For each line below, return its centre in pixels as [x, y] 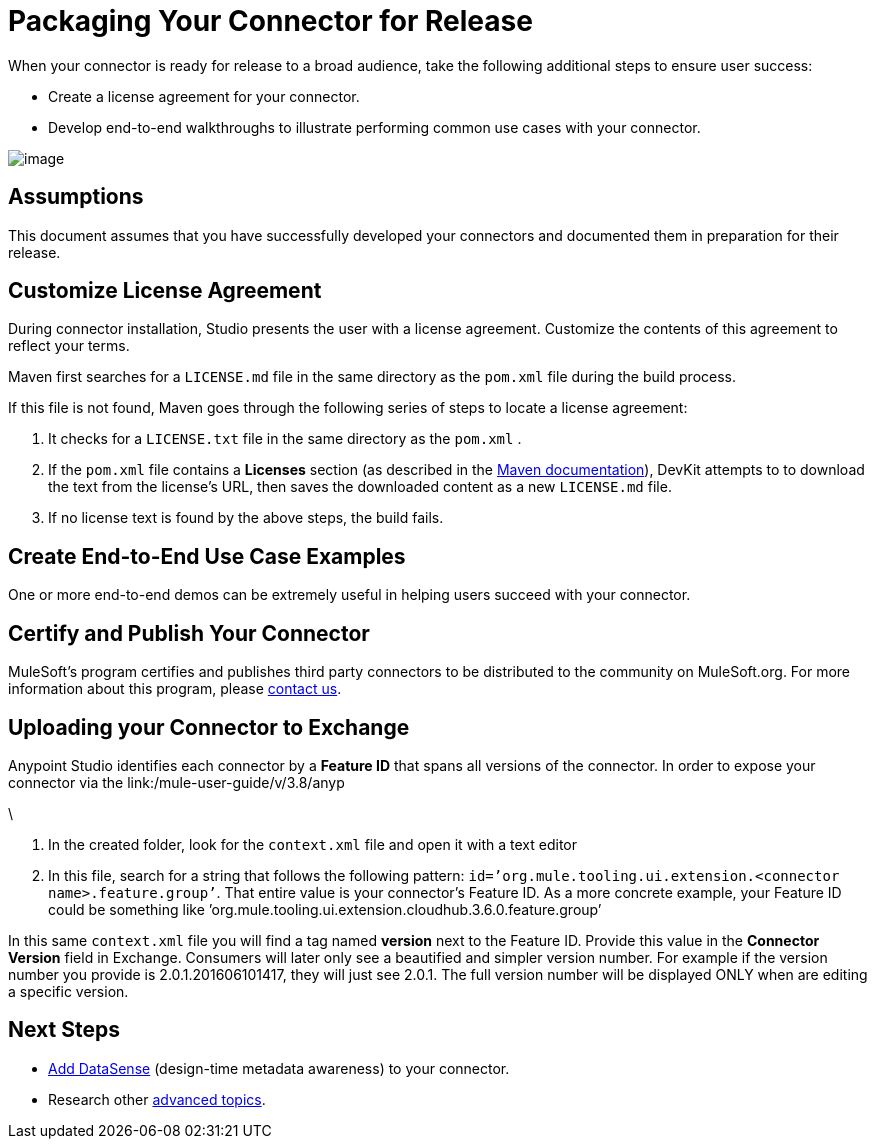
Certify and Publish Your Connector [189, 633]
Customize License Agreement [165, 291]
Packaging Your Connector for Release [270, 21]
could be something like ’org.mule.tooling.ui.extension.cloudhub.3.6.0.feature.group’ [325, 909]
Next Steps [64, 1030]
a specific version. [68, 991]
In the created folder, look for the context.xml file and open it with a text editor [313, 844]
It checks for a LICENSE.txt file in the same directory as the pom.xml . [285, 439]
